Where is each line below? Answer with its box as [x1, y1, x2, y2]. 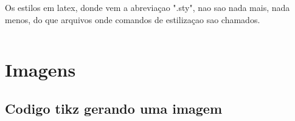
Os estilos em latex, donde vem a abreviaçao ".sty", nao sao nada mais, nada [5, 1, 290, 13]
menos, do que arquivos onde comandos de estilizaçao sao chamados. [5, 13, 260, 26]
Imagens [5, 57, 76, 82]
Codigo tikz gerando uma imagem [5, 99, 223, 117]
